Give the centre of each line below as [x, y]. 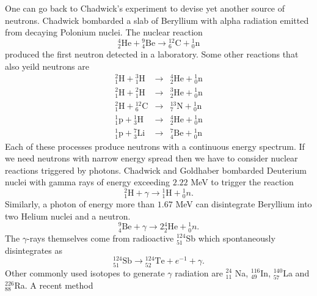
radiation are [199, 272]
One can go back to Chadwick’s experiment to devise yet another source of [145, 8]
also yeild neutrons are [47, 66]
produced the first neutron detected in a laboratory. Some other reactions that [152, 54]
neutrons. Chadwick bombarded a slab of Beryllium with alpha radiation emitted [157, 20]
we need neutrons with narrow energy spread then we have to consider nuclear [151, 158]
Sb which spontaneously [231, 238]
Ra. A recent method [54, 285]
